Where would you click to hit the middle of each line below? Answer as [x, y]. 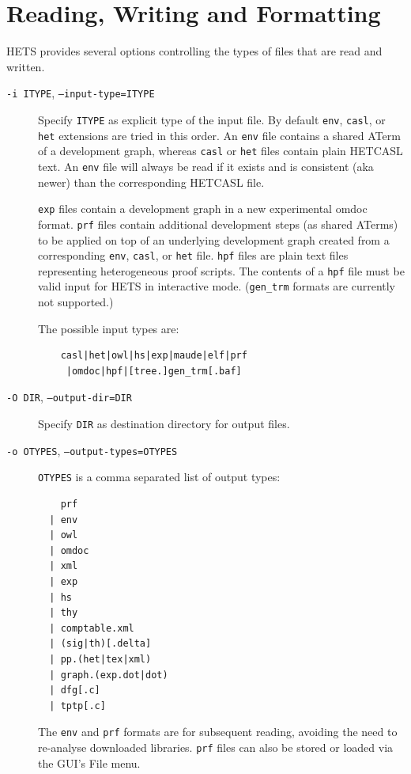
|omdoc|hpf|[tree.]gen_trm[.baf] [154, 371]
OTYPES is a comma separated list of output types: [159, 477]
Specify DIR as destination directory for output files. [164, 424]
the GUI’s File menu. [89, 763]
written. [26, 66]
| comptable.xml [92, 628]
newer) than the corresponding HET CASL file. [151, 182]
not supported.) [76, 302]
